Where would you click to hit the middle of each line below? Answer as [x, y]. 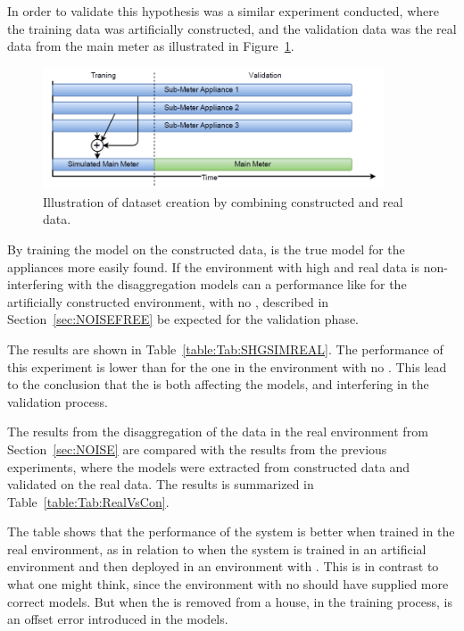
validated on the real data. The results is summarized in [161, 484]
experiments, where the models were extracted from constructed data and [209, 466]
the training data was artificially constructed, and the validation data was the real [232, 28]
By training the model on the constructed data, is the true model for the [206, 249]
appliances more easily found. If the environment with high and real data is [213, 266]
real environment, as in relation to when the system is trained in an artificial [217, 548]
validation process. [58, 401]
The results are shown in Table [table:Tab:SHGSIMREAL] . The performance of [225, 349]
